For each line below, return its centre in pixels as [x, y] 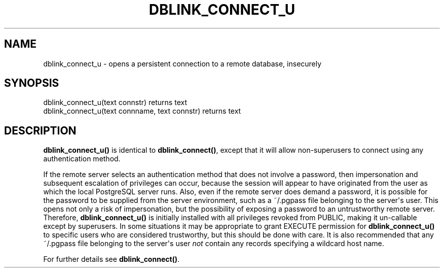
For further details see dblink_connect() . [112, 259]
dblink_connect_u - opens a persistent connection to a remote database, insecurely [182, 63]
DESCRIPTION [40, 130]
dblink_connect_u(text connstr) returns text [115, 103]
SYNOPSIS [32, 83]
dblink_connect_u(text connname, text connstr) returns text [142, 111]
